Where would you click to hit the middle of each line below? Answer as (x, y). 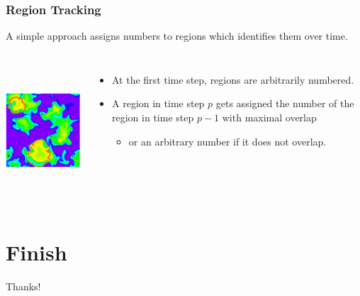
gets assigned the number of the (285, 103)
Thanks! (23, 286)
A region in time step (158, 103)
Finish (36, 252)
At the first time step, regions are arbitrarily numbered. (233, 79)
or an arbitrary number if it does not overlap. (227, 141)
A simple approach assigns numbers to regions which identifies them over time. (177, 36)
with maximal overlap (269, 117)
